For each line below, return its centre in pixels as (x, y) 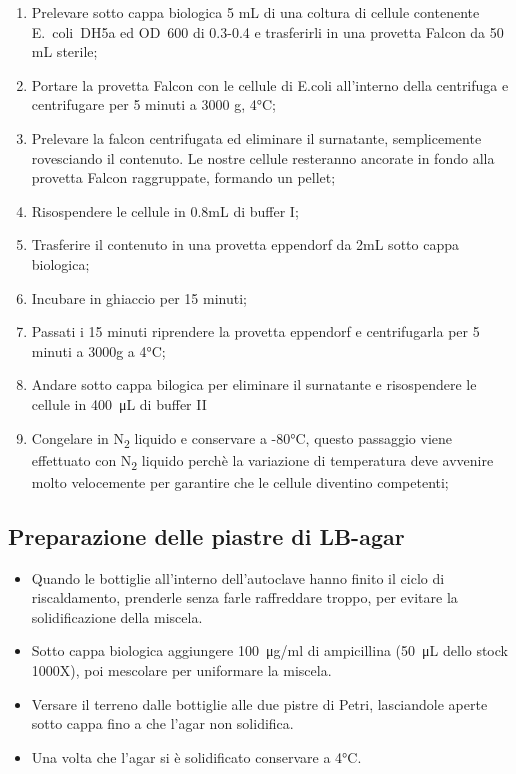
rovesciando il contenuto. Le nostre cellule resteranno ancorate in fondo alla (263, 157)
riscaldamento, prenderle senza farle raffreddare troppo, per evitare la (244, 597)
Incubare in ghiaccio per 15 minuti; (139, 297)
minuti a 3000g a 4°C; (98, 350)
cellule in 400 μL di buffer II (119, 403)
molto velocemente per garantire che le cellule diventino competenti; (240, 481)
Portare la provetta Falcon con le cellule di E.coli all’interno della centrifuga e (270, 84)
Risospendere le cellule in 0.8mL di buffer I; (165, 210)
